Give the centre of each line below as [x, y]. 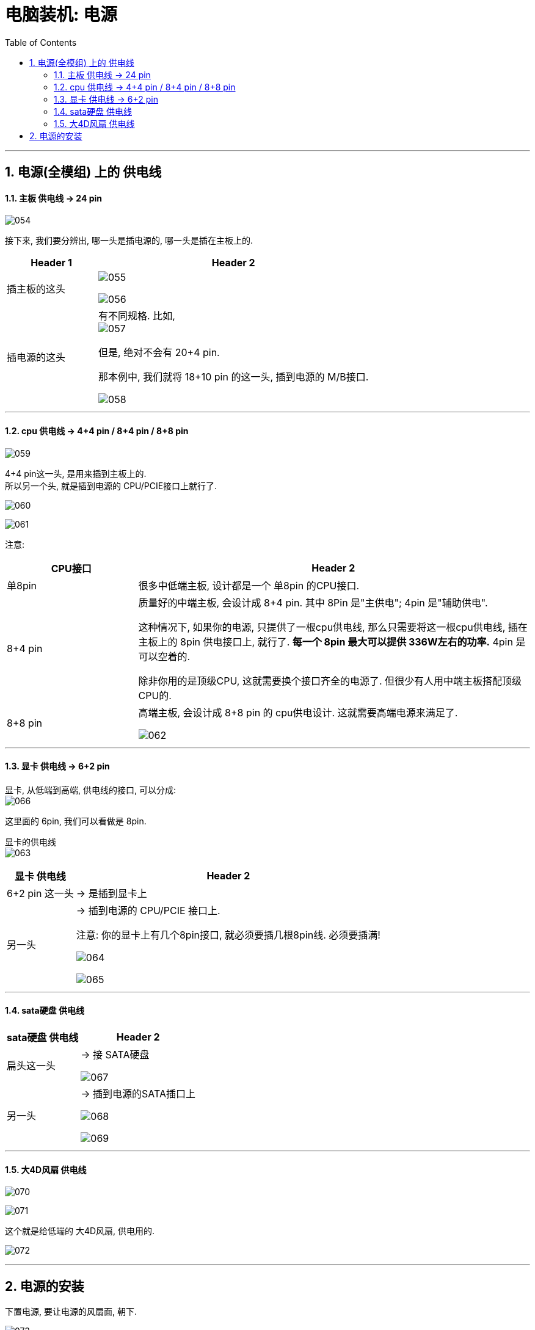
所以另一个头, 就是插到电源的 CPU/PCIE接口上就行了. [111, 485]
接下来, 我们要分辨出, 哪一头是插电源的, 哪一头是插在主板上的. [129, 241]
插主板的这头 [36, 289]
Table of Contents [41, 42]
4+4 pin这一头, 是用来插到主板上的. [76, 473]
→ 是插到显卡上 [111, 893]
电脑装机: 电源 [61, 15]
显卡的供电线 [31, 841]
